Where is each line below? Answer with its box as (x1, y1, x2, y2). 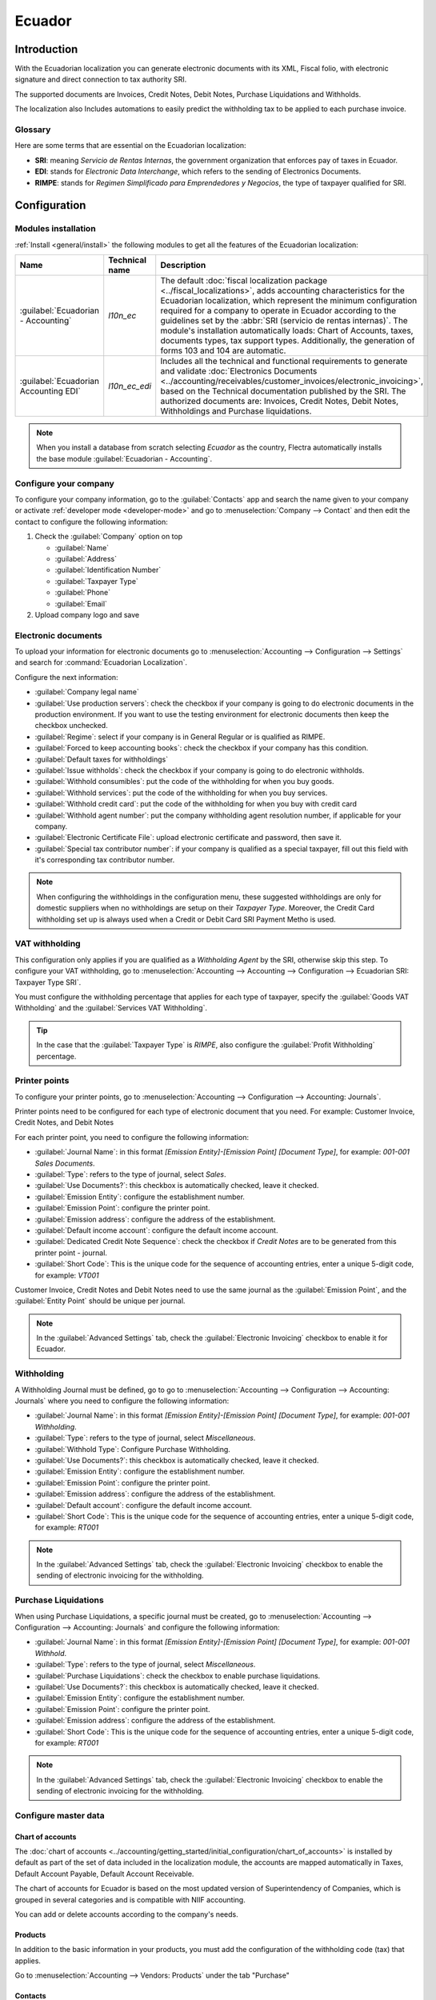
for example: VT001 (34, 1270, 99, 1280)
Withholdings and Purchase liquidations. (160, 406, 312, 417)
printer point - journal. (34, 1248, 108, 1258)
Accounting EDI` (19, 386, 82, 397)
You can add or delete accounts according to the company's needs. (14, 1910, 239, 1919)
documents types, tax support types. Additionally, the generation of (160, 335, 415, 346)
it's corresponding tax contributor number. (34, 855, 175, 865)
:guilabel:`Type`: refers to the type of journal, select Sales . (34, 1170, 226, 1179)
